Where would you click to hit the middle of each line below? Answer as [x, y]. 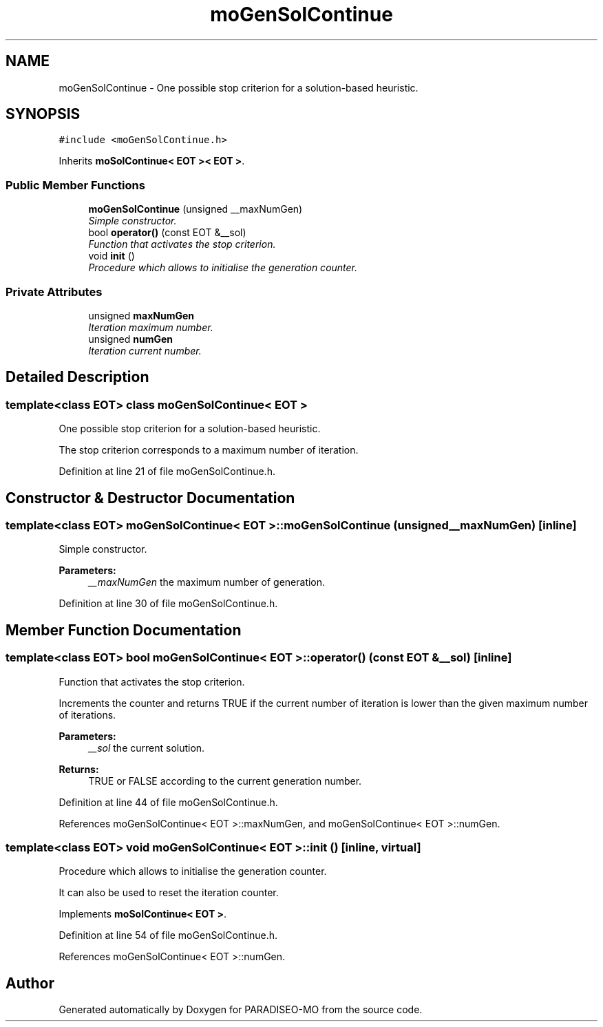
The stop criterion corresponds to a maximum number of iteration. [209, 450]
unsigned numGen [131, 339]
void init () [112, 256]
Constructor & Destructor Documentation [150, 498]
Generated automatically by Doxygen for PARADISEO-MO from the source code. [241, 1010]
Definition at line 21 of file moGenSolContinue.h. [167, 472]
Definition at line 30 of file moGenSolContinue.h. [168, 604]
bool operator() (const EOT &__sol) [167, 233]
